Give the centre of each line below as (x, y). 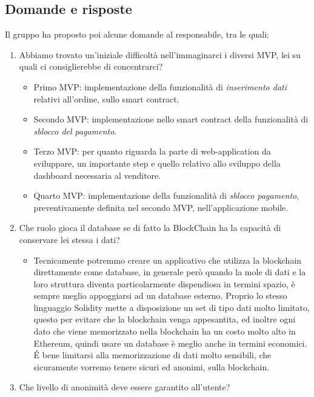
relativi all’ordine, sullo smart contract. (106, 98)
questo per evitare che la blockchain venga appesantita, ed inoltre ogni (165, 319)
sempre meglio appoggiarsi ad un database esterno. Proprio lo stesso (160, 295)
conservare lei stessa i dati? (69, 239)
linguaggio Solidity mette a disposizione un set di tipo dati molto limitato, (172, 307)
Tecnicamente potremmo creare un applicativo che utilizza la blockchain (168, 260)
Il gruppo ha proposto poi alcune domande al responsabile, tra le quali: (137, 34)
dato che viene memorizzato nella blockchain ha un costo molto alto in (165, 331)
